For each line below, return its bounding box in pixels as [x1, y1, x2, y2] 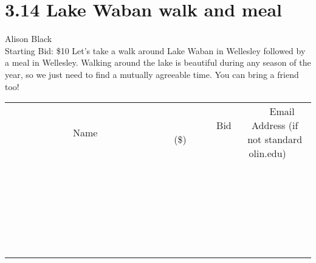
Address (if [252, 118, 298, 133]
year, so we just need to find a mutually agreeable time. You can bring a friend [5, 68, 299, 80]
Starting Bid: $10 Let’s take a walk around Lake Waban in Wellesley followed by [5, 44, 306, 57]
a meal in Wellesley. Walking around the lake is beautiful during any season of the [5, 56, 311, 69]
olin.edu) [249, 146, 286, 161]
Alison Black [5, 32, 52, 45]
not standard [247, 132, 303, 147]
